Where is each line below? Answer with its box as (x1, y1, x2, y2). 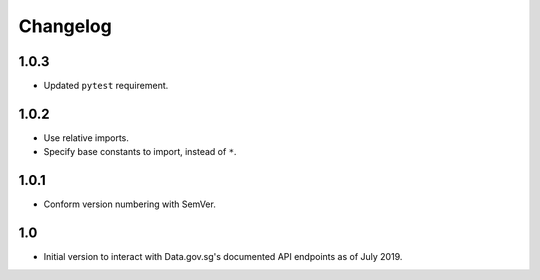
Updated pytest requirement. (43, 80, 169, 92)
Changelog (18, 15, 112, 37)
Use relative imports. (43, 131, 130, 144)
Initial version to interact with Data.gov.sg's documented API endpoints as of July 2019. (43, 251, 403, 263)
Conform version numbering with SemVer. (43, 198, 217, 210)
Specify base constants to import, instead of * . (43, 146, 237, 158)
